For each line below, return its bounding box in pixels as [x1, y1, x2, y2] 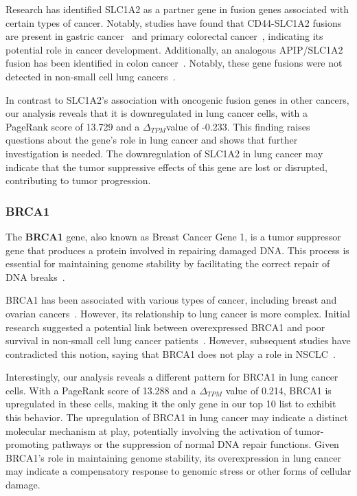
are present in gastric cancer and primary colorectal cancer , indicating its [5, 29, 323, 43]
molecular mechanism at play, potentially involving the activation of [5, 423, 292, 438]
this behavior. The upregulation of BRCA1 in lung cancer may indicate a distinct [5, 410, 348, 425]
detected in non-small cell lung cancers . [5, 69, 176, 83]
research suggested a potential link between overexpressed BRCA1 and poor [5, 319, 325, 334]
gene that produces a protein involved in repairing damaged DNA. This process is [5, 243, 349, 257]
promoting [5, 437, 49, 451]
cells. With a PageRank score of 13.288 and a [5, 383, 196, 397]
